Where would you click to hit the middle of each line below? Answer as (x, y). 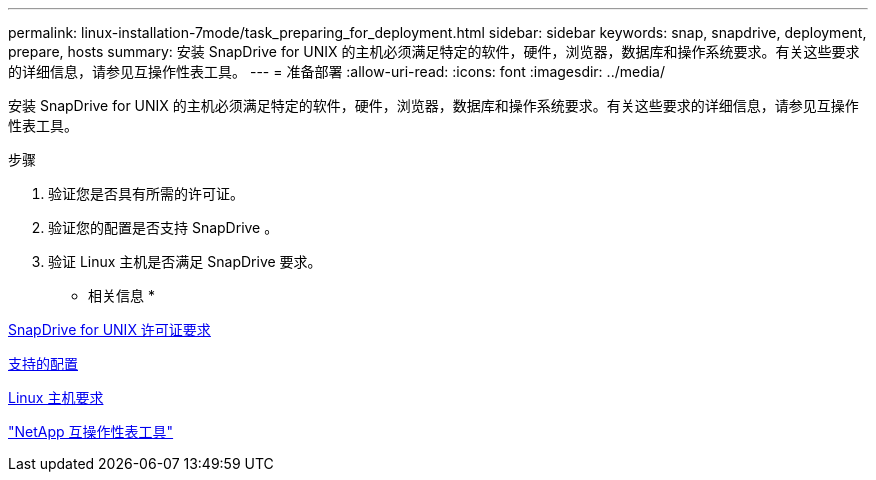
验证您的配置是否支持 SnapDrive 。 (163, 227)
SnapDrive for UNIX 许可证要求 (109, 329)
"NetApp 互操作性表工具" (91, 431)
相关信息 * (121, 295)
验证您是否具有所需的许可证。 (146, 193)
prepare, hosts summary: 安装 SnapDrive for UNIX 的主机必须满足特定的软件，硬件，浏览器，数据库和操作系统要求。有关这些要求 (434, 51)
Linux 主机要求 (56, 397)
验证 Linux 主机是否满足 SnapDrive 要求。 (185, 261)
